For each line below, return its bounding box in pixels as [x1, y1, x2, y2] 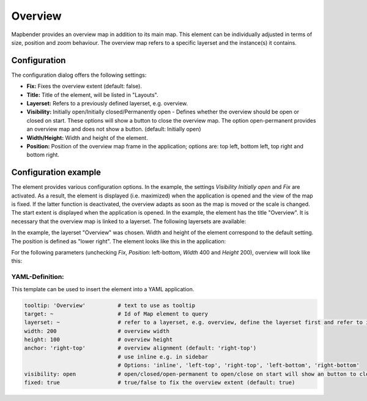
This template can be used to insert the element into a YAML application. [11, 285, 195, 292]
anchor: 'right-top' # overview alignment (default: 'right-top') [24, 345, 257, 352]
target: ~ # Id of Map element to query [24, 310, 209, 317]
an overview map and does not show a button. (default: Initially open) [26, 126, 201, 133]
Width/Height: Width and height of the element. [26, 134, 148, 141]
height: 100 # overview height [24, 336, 173, 343]
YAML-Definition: [11, 273, 64, 281]
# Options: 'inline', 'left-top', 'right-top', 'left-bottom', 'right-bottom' [117, 362, 360, 369]
